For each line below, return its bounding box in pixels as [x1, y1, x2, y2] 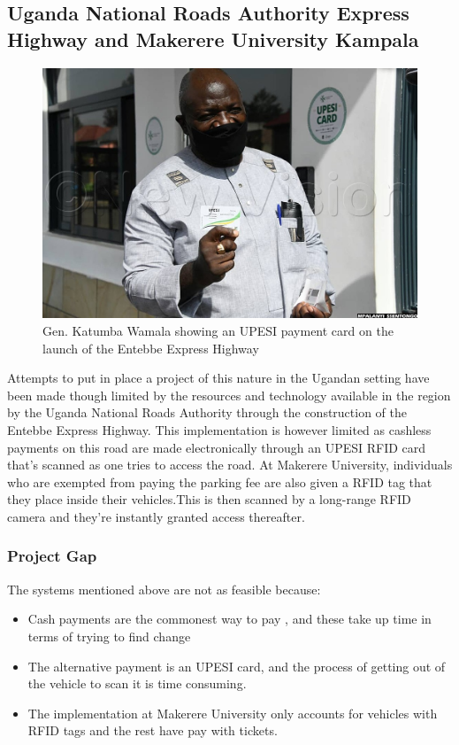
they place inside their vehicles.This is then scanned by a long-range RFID [7, 490, 411, 508]
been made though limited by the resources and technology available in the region [7, 385, 451, 404]
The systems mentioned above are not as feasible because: [7, 579, 321, 598]
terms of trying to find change [27, 626, 191, 645]
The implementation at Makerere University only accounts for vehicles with [27, 703, 438, 722]
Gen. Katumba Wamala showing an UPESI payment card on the [42, 321, 394, 339]
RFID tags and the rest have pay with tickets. [27, 721, 278, 740]
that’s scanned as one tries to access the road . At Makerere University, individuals [7, 455, 453, 474]
